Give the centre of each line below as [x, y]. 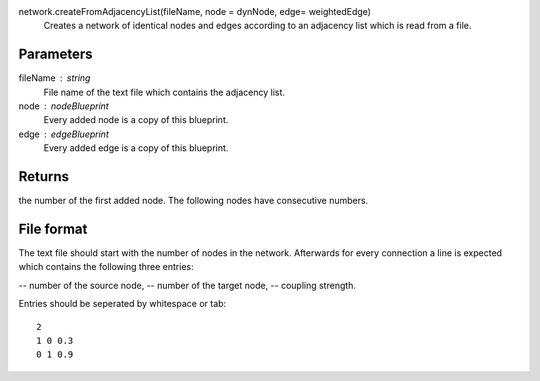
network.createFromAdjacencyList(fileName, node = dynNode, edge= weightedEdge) [195, 11]
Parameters [55, 54]
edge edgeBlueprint [63, 134]
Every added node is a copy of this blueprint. [136, 120]
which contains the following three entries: [106, 267]
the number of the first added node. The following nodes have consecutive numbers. [193, 201]
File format [53, 228]
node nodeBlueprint [63, 106]
